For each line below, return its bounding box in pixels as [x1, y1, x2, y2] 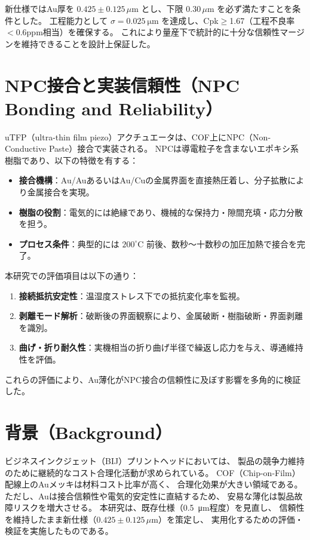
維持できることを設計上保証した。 [21, 37, 155, 50]
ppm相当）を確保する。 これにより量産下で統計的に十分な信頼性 [26, 26, 280, 38]
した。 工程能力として [21, 14, 108, 26]
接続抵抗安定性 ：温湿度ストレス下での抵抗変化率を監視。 [19, 289, 245, 302]
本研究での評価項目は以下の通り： [5, 269, 139, 282]
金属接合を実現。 [27, 186, 94, 198]
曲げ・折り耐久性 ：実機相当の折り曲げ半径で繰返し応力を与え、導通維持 [19, 341, 303, 354]
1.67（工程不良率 [229, 14, 295, 26]
